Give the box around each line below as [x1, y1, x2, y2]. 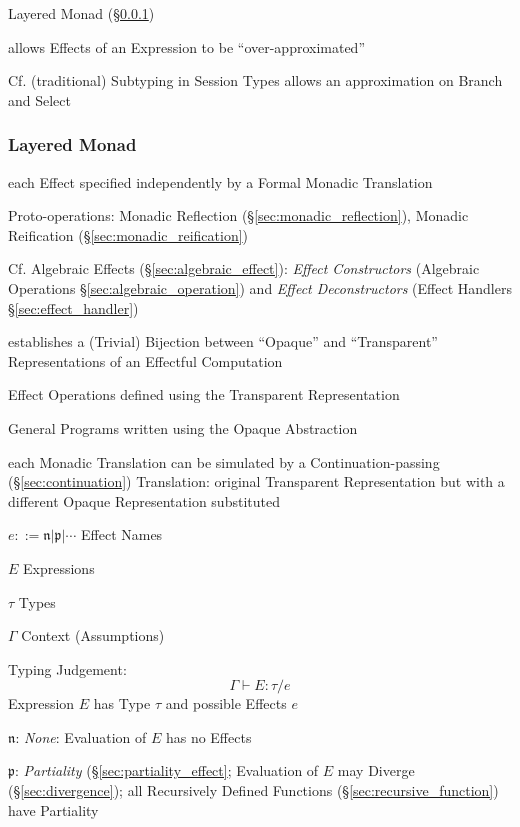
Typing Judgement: [8, 658, 127, 679]
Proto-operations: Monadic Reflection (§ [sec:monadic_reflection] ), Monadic [8, 205, 469, 226]
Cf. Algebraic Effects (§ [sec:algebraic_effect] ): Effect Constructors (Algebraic [8, 258, 480, 279]
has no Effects [165, 726, 252, 747]
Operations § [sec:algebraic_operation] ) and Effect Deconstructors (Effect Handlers [8, 277, 512, 298]
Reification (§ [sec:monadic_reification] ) [8, 224, 249, 245]
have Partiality [8, 799, 99, 820]
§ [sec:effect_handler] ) [8, 297, 139, 318]
